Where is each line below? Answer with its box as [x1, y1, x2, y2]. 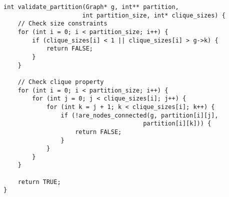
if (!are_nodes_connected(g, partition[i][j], [60, 111, 218, 119]
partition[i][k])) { [143, 120, 211, 127]
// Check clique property [17, 78, 104, 85]
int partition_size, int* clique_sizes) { [82, 11, 225, 19]
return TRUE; [17, 178, 61, 185]
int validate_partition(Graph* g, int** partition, [3, 3, 179, 10]
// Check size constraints [17, 20, 107, 27]
